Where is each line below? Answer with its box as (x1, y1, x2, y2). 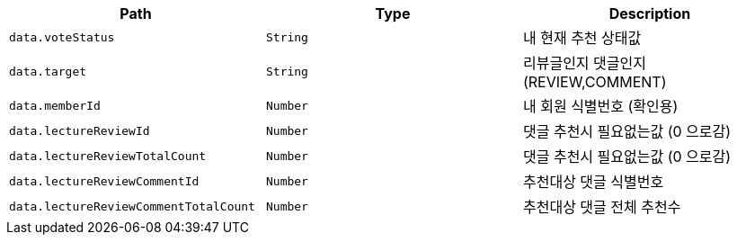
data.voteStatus (9, 30, 115, 44)
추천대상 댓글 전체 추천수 (522, 198, 681, 216)
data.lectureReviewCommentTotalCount (9, 199, 255, 213)
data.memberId (9, 98, 101, 112)
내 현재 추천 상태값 (522, 29, 642, 47)
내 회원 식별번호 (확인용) (522, 97, 679, 115)
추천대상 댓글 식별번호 (522, 173, 664, 191)
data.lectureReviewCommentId (9, 174, 200, 188)
